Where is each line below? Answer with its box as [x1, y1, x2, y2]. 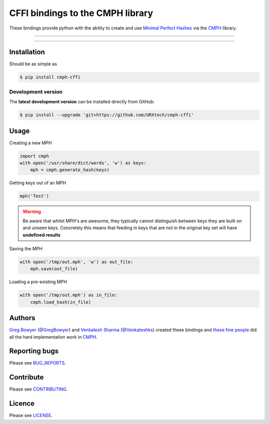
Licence [9, 400, 35, 408]
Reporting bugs [9, 347, 59, 356]
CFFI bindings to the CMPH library [9, 7, 153, 18]
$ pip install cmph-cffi [19, 74, 81, 80]
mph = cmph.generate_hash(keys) [30, 167, 110, 173]
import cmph [19, 153, 49, 159]
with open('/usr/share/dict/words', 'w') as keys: [19, 160, 147, 166]
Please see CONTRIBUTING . [9, 386, 68, 392]
